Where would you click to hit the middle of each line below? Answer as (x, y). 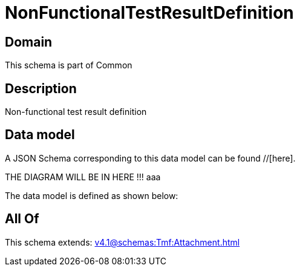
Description (41, 88)
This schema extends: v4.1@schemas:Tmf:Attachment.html (122, 242)
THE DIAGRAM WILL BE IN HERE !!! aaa (83, 177)
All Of (22, 219)
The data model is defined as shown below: (92, 195)
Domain (29, 42)
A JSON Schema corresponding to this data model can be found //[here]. (150, 158)
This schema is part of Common (69, 65)
